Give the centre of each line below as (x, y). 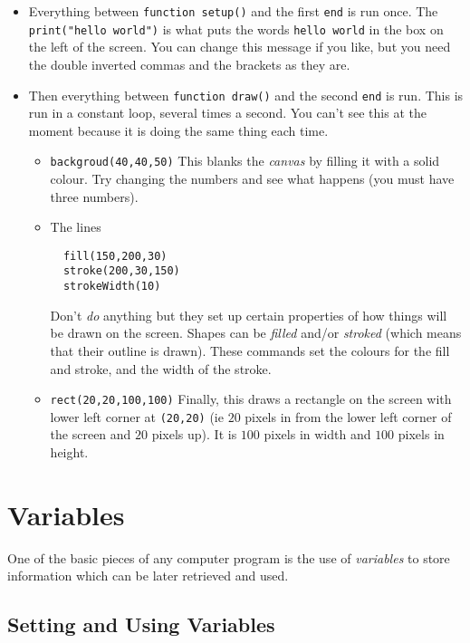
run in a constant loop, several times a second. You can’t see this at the (227, 113)
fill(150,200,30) (115, 256)
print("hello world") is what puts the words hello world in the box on (236, 29)
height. (69, 452)
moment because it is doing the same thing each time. (178, 130)
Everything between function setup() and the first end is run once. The (233, 11)
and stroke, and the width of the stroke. (161, 368)
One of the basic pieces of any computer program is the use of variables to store (229, 557)
